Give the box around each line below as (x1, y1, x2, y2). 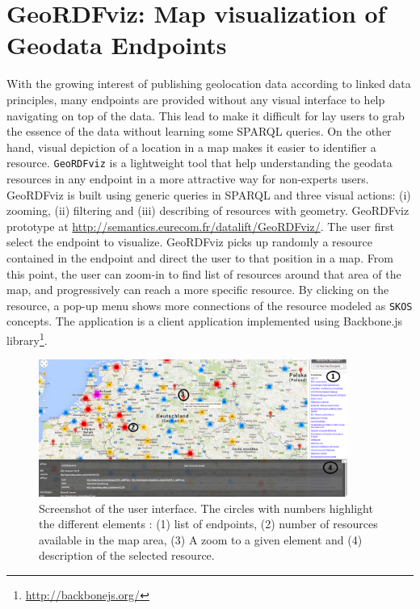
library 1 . (6, 329, 48, 348)
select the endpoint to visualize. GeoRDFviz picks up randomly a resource (6, 233, 372, 250)
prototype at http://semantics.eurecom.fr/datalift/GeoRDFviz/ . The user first (6, 217, 394, 234)
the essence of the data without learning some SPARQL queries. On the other (6, 123, 392, 140)
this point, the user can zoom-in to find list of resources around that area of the (6, 265, 401, 282)
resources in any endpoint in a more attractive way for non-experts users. (6, 170, 369, 187)
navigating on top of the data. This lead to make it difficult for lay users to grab (6, 107, 405, 124)
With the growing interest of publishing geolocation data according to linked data (6, 75, 411, 92)
